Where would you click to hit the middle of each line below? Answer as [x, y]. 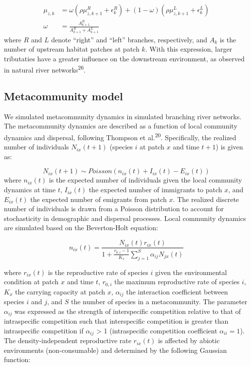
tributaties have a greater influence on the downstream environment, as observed [124, 58]
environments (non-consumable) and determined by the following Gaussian [116, 350]
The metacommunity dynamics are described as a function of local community [121, 126]
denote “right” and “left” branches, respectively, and [129, 39]
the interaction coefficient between [177, 291]
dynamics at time [30, 190]
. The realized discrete [206, 199]
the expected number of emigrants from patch [99, 199]
